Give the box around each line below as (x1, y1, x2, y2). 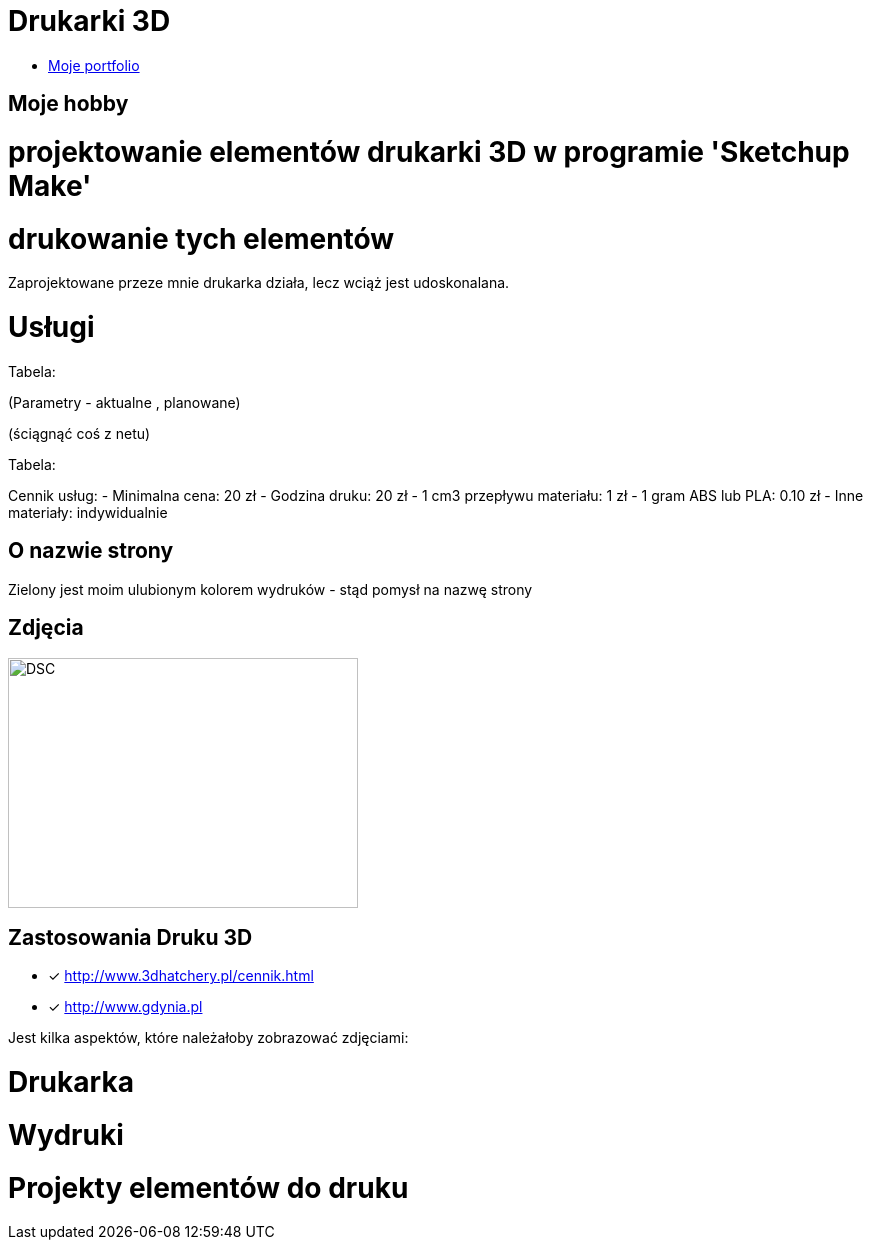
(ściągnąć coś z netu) (8, 424, 151, 442)
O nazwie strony (8, 538, 174, 564)
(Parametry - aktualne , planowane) (8, 393, 241, 411)
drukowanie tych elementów (8, 221, 395, 256)
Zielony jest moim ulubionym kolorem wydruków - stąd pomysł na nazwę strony (8, 580, 533, 598)
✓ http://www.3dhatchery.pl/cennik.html (48, 967, 314, 985)
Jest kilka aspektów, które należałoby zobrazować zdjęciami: (8, 1029, 409, 1047)
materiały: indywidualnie (8, 503, 168, 521)
